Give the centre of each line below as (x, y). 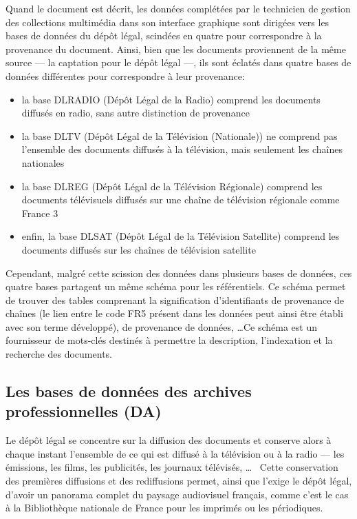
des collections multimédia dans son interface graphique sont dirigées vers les (167, 22)
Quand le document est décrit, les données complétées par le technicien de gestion (178, 8)
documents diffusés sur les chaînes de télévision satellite (139, 249)
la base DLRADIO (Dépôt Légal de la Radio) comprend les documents (171, 99)
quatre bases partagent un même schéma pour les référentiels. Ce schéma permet (176, 286)
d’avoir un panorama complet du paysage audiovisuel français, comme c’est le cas (177, 494)
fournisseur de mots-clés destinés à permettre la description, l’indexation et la (169, 340)
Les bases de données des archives (129, 391)
